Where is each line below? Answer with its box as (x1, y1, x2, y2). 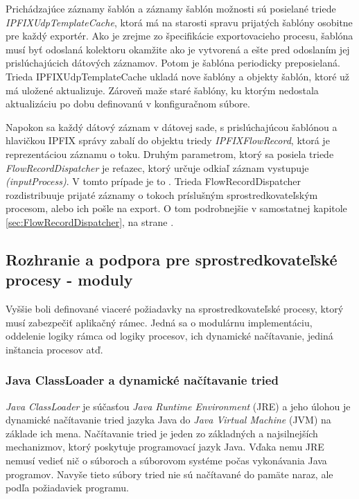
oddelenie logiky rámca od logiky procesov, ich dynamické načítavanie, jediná (6, 329, 333, 343)
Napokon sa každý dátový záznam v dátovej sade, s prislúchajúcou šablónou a (6, 119, 338, 134)
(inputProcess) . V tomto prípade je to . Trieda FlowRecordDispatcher (6, 174, 301, 189)
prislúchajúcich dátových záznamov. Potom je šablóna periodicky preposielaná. (6, 55, 340, 70)
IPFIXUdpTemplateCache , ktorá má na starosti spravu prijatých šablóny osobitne (6, 15, 353, 29)
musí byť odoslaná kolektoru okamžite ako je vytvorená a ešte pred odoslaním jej (6, 42, 350, 56)
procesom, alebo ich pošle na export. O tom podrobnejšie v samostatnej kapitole (6, 201, 347, 216)
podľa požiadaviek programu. (6, 480, 129, 495)
